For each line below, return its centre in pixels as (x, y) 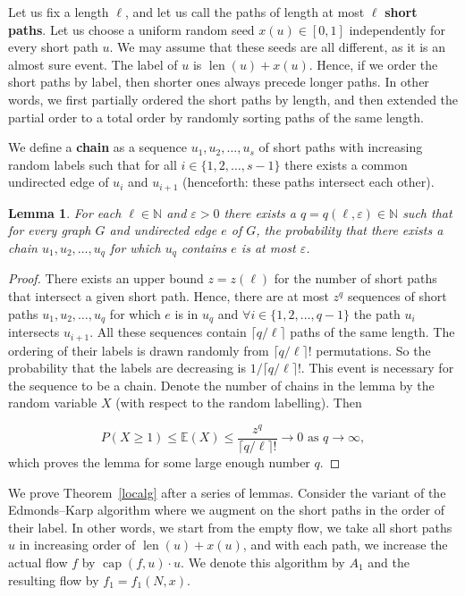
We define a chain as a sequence (97, 147)
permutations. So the (373, 350)
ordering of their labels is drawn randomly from (139, 350)
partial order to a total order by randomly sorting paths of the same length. (216, 117)
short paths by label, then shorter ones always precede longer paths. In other (219, 82)
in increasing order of (77, 545)
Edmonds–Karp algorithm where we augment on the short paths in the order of (226, 510)
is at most (268, 247)
